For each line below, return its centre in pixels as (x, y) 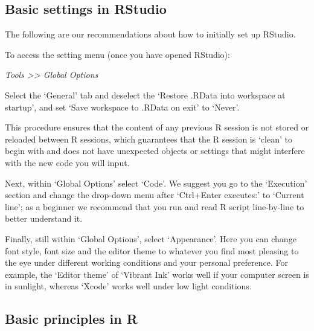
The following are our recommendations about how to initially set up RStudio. (150, 34)
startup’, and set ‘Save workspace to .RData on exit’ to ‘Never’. (122, 107)
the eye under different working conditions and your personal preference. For (146, 262)
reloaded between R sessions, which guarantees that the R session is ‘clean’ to (149, 139)
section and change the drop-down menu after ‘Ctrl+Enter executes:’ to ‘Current (155, 195)
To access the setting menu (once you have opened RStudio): (117, 54)
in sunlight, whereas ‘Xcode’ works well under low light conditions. (128, 286)
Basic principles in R (71, 319)
